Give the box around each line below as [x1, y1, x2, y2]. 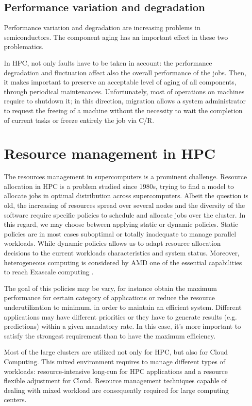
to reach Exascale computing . [4, 267, 94, 277]
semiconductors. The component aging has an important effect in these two [4, 32, 228, 42]
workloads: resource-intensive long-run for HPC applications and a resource [4, 366, 228, 376]
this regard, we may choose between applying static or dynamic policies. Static [4, 219, 238, 229]
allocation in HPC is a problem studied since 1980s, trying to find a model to [4, 181, 234, 191]
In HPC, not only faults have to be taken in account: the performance [4, 57, 212, 68]
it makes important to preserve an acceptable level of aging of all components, [4, 77, 236, 87]
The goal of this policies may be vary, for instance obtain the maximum [4, 283, 217, 293]
